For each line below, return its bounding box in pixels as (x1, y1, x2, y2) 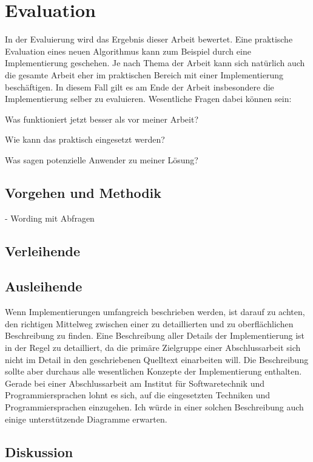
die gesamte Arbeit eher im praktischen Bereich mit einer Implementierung (5, 68, 284, 81)
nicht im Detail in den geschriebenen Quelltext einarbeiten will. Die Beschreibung (5, 353, 309, 365)
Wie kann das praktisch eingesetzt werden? (5, 133, 165, 146)
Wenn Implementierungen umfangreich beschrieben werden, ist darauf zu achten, (5, 305, 305, 318)
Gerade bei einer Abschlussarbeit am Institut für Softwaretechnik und (5, 376, 265, 389)
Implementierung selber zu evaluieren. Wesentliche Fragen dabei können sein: (5, 92, 292, 105)
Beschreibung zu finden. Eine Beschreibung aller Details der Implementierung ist (5, 329, 305, 342)
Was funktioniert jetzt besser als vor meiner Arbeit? (5, 112, 199, 125)
